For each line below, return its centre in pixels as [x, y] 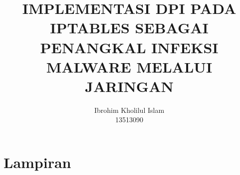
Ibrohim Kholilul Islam [129, 110]
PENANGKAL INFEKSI [129, 47]
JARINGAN [129, 86]
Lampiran [37, 162]
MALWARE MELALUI [129, 66]
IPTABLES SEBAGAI [129, 28]
